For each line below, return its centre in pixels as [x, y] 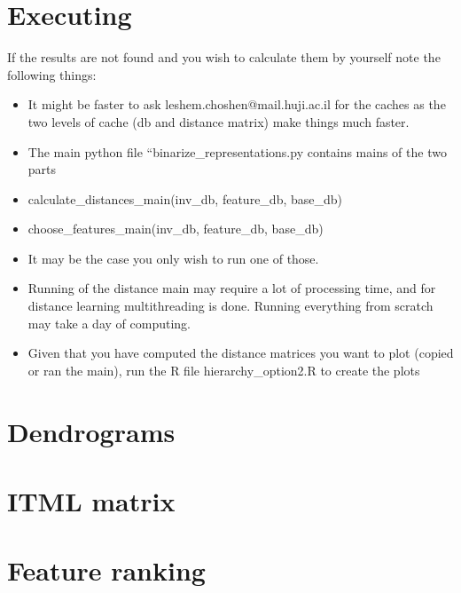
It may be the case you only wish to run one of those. [173, 258]
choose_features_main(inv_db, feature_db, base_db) [176, 229]
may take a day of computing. [109, 323]
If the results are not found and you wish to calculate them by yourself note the [224, 57]
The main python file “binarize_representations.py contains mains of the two [237, 151]
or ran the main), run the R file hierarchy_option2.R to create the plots [224, 370]
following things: [52, 74]
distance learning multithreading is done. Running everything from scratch [230, 306]
